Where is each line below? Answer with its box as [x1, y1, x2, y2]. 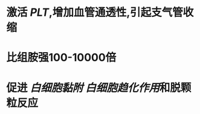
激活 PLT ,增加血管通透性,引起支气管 [6, 5, 183, 19]
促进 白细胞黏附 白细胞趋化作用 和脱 [6, 81, 181, 95]
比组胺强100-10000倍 [6, 51, 117, 64]
